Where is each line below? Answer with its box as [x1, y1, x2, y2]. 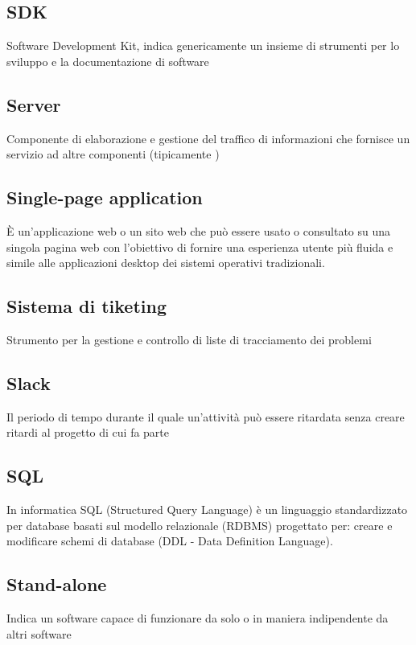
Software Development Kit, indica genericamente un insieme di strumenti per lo [6, 37, 400, 54]
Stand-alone [6, 572, 107, 597]
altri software [6, 625, 72, 642]
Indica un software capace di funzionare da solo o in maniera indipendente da [6, 610, 389, 627]
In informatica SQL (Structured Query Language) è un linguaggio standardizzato [6, 501, 408, 518]
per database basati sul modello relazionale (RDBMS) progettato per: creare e [6, 516, 393, 533]
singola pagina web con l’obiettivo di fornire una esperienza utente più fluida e [6, 238, 393, 255]
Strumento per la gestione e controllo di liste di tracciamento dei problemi [6, 331, 372, 347]
